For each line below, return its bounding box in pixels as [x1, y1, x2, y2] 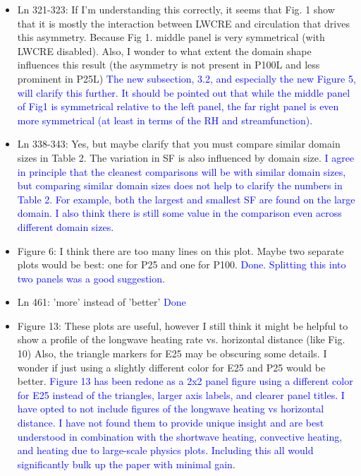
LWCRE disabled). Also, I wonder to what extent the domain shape [17, 43, 312, 58]
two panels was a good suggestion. [17, 270, 165, 285]
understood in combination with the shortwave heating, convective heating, [17, 429, 343, 444]
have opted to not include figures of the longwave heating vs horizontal [17, 401, 324, 416]
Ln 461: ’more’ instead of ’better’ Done [17, 294, 186, 309]
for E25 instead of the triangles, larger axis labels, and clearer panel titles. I [17, 387, 345, 402]
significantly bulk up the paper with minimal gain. [17, 456, 235, 471]
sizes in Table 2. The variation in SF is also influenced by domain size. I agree [17, 150, 355, 165]
